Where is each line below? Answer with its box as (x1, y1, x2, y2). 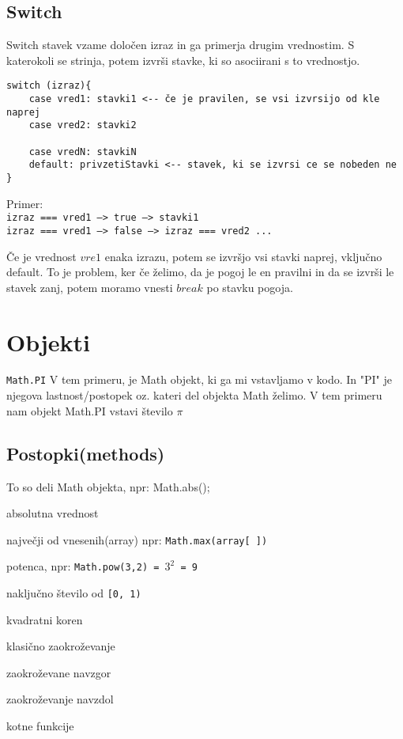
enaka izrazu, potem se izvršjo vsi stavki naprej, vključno (104, 248, 382, 264)
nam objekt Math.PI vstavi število (6, 402, 173, 419)
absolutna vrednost (6, 505, 99, 521)
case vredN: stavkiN (28, 146, 137, 157)
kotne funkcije (6, 718, 74, 734)
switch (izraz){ (6, 80, 92, 92)
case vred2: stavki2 (28, 119, 137, 131)
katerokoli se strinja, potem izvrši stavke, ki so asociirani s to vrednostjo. (6, 51, 360, 68)
